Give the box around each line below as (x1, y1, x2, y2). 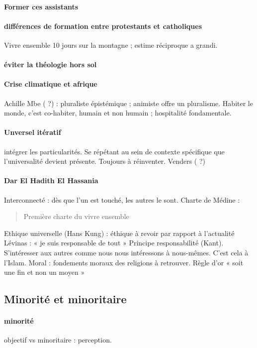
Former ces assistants (4, 1, 79, 11)
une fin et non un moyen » (4, 267, 85, 277)
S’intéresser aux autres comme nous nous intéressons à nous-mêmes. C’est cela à (4, 247, 249, 257)
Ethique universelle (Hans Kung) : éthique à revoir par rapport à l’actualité (4, 228, 235, 238)
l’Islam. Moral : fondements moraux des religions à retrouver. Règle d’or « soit (4, 257, 244, 267)
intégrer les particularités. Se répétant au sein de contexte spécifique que (4, 146, 225, 156)
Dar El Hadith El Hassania (4, 175, 98, 186)
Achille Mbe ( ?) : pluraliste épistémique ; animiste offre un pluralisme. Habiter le (4, 98, 253, 108)
